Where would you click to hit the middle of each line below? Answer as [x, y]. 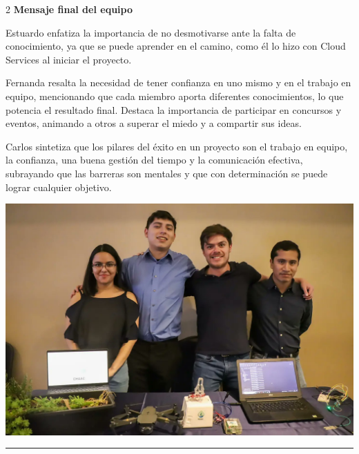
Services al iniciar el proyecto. [69, 59]
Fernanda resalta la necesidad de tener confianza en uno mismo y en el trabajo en [178, 82]
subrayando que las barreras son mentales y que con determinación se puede [167, 173]
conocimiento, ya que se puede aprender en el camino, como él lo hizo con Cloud [176, 46]
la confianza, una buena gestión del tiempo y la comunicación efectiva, [154, 160]
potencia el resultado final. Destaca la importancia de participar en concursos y [174, 109]
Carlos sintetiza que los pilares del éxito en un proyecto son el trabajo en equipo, [177, 146]
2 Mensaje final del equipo [69, 9]
